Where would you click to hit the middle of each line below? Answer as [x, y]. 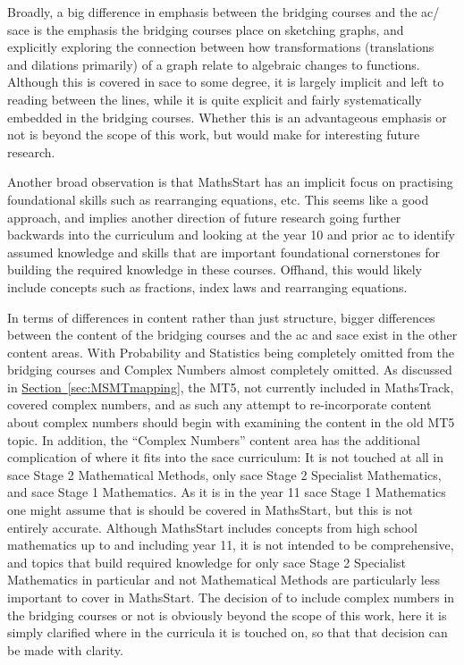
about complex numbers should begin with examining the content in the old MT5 [231, 422]
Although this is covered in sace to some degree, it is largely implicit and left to [226, 82]
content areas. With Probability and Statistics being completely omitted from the [231, 352]
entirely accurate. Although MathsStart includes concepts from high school [212, 527]
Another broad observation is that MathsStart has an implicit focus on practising [230, 182]
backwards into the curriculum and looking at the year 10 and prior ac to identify [231, 235]
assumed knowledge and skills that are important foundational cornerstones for [224, 252]
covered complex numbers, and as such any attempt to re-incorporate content [219, 404]
